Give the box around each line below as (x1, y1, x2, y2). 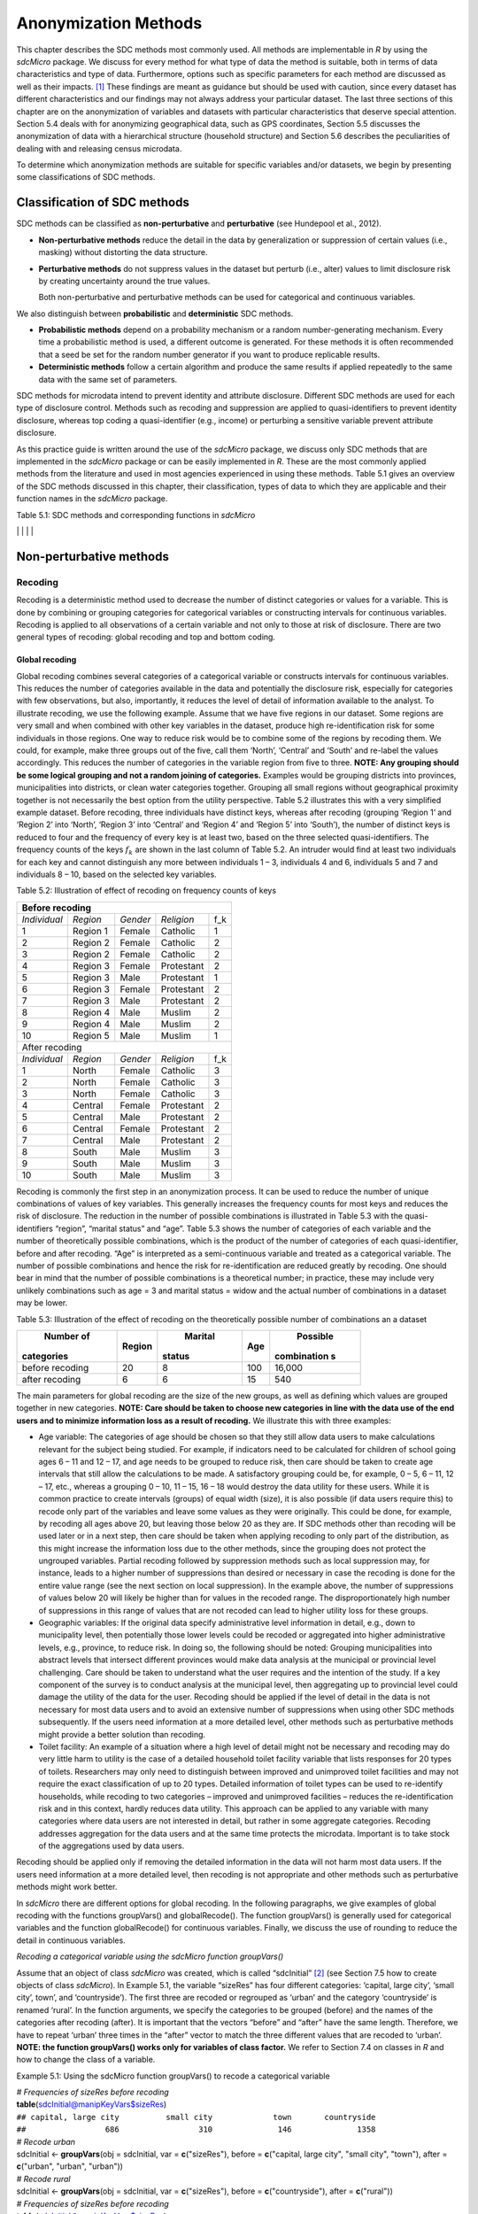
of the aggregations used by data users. (38, 1840, 185, 1851)
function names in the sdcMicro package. (16, 493, 168, 504)
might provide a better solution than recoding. (38, 1729, 206, 1739)
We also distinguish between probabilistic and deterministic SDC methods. (16, 308, 294, 319)
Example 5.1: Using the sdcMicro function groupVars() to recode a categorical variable (16, 2071, 331, 2081)
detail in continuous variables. (16, 1935, 126, 1946)
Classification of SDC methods (16, 195, 189, 210)
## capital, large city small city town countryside (16, 2112, 376, 2122)
